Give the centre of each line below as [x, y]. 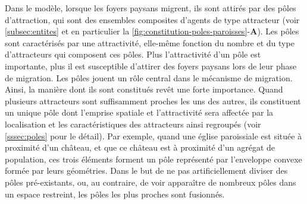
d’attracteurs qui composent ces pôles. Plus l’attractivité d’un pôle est [133, 54]
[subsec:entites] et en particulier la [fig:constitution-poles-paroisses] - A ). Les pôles [152, 31]
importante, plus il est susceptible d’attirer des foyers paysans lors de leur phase [151, 66]
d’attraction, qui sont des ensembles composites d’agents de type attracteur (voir [152, 19]
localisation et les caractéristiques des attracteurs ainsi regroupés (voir [133, 124]
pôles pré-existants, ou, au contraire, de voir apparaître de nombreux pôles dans [151, 182]
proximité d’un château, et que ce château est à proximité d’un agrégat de [140, 147]
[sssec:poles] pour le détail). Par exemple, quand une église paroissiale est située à [153, 136]
